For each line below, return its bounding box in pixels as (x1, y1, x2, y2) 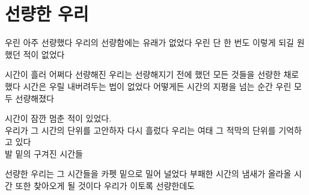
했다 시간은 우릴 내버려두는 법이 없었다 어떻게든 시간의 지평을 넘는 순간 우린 (5, 79, 292, 92)
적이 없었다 (23, 48, 65, 60)
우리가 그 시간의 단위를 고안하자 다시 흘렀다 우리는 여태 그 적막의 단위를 (5, 123, 276, 136)
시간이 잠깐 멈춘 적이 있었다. (5, 112, 112, 125)
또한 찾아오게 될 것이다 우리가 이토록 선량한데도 (15, 179, 195, 192)
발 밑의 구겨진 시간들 (5, 147, 83, 159)
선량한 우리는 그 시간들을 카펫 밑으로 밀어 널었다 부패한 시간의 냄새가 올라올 (5, 167, 292, 180)
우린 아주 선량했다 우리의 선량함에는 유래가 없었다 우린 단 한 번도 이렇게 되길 (5, 36, 294, 49)
